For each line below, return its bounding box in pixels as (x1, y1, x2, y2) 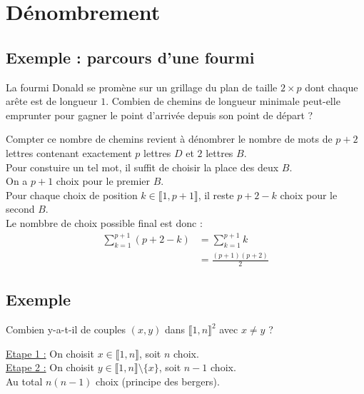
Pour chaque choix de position (6, 187, 138, 202)
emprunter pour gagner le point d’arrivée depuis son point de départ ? (6, 107, 313, 122)
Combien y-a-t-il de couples (6, 322, 126, 337)
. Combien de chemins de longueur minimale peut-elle (106, 94, 340, 108)
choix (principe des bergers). (96, 374, 220, 388)
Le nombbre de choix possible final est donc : (6, 215, 203, 230)
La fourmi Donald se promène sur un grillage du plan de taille (6, 79, 278, 94)
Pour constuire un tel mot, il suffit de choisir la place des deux (6, 159, 279, 174)
